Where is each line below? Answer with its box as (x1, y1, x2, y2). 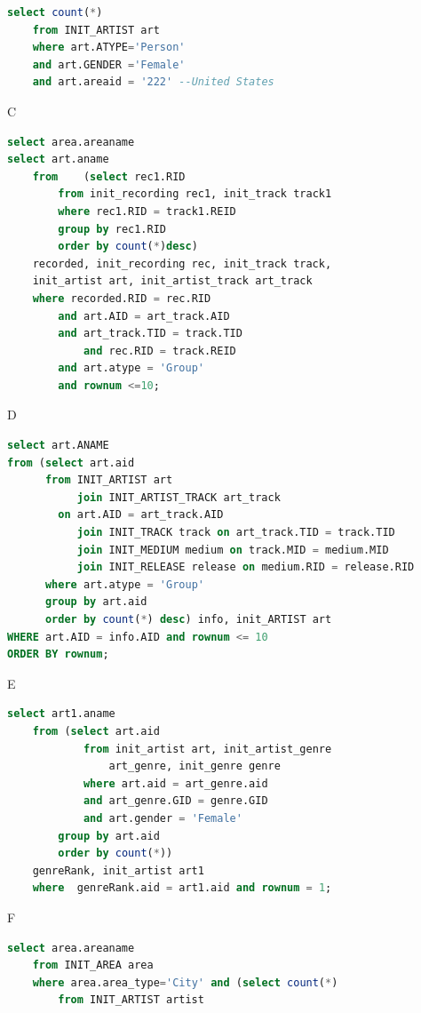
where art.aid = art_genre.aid (83, 777, 268, 790)
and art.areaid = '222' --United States (32, 76, 274, 89)
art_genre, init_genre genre (108, 760, 281, 773)
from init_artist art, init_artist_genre (83, 742, 332, 755)
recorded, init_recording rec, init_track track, (32, 257, 332, 270)
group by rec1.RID (58, 222, 167, 235)
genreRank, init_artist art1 (32, 864, 204, 877)
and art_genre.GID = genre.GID (83, 794, 268, 808)
